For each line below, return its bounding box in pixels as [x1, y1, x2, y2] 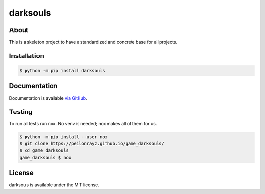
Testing [9, 108, 33, 116]
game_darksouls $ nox [19, 155, 72, 160]
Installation [9, 52, 44, 60]
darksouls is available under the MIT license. [9, 182, 99, 188]
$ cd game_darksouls [19, 148, 69, 153]
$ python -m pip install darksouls [19, 68, 105, 74]
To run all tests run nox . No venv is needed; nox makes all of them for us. [9, 121, 157, 127]
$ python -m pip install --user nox [19, 134, 108, 139]
